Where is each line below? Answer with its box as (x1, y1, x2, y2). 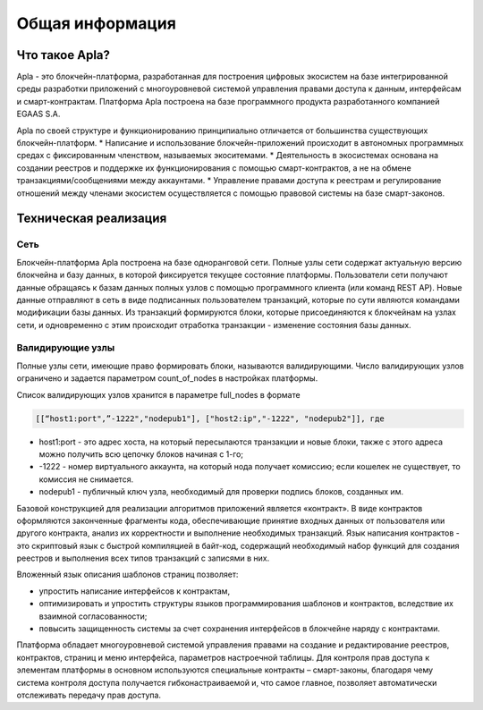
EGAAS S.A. (16, 108, 61, 120)
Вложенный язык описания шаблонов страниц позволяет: (16, 569, 239, 580)
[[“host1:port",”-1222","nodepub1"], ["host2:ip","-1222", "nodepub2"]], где (35, 413, 385, 424)
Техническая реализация (16, 211, 167, 226)
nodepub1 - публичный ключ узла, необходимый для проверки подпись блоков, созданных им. (38, 486, 404, 497)
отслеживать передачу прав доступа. (16, 689, 161, 700)
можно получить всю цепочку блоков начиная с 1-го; (38, 448, 243, 460)
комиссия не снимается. (38, 474, 134, 485)
